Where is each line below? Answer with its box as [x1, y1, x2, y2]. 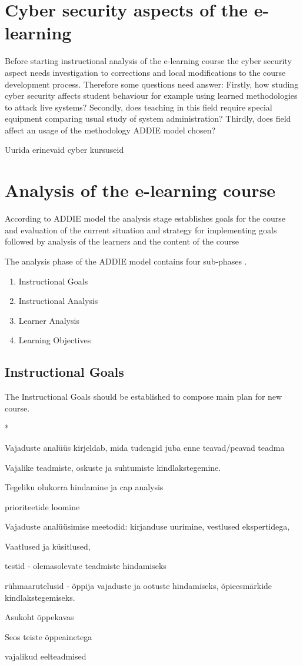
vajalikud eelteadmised [5, 650, 86, 662]
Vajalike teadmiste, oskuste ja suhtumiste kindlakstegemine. [5, 461, 221, 473]
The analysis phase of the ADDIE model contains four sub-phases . [5, 255, 247, 267]
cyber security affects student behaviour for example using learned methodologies [5, 89, 298, 102]
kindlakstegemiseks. [5, 591, 75, 603]
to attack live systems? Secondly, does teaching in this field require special [5, 101, 272, 113]
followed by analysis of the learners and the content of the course [5, 235, 239, 247]
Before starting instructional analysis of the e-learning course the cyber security [5, 55, 292, 67]
